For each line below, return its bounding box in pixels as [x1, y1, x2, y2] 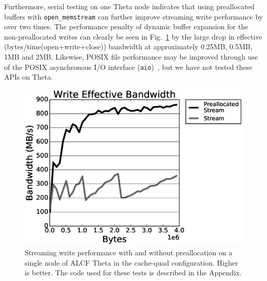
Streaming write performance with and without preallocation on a [25, 247, 233, 257]
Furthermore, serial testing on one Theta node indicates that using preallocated [4, 1, 255, 11]
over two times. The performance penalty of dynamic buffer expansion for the [4, 21, 249, 32]
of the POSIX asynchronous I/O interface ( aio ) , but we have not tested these [4, 61, 253, 72]
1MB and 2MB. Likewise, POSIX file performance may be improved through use [4, 51, 258, 62]
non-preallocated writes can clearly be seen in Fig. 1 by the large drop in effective [4, 31, 262, 42]
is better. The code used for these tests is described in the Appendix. [25, 267, 242, 278]
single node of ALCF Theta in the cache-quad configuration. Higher [25, 257, 238, 268]
